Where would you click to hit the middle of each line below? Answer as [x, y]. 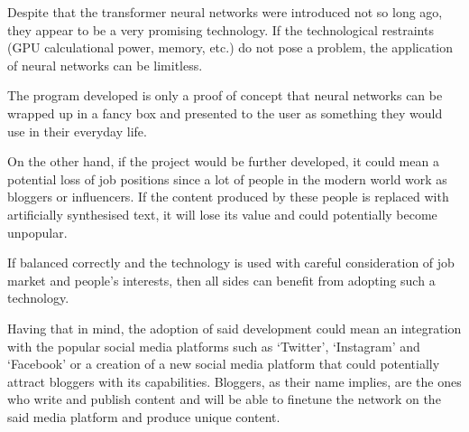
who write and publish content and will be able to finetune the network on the [224, 399]
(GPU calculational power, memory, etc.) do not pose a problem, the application [230, 47]
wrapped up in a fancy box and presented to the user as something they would [225, 113]
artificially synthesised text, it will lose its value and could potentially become [222, 214]
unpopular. [37, 232]
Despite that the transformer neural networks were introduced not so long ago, [225, 12]
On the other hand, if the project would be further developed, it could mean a [223, 161]
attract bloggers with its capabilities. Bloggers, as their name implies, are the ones [234, 381]
